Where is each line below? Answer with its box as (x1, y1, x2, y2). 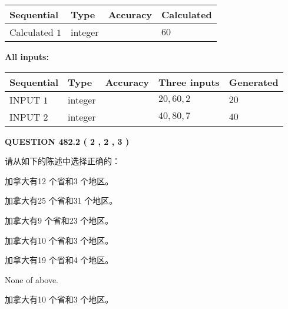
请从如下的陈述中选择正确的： (5, 155, 120, 167)
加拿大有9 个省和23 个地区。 (5, 214, 114, 226)
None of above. (5, 273, 58, 285)
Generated (229, 75, 279, 89)
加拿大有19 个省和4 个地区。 (5, 254, 114, 266)
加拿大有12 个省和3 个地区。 (5, 174, 114, 187)
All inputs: (5, 51, 49, 62)
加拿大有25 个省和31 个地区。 (5, 194, 118, 207)
